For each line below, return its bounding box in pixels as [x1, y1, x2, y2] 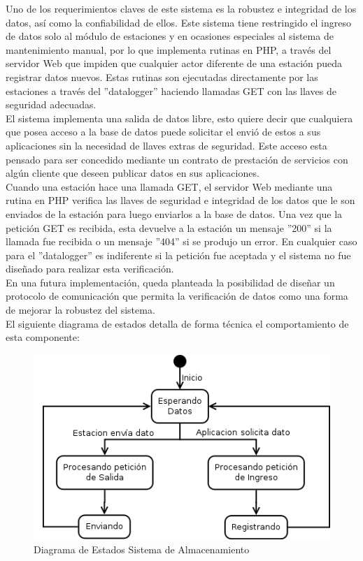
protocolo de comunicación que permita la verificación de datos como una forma [6, 289, 348, 303]
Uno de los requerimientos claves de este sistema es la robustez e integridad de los [6, 1, 357, 15]
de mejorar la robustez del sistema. [6, 303, 155, 317]
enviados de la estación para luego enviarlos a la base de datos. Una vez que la [6, 206, 343, 221]
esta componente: [6, 330, 80, 344]
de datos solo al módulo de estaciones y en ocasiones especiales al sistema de [6, 29, 334, 43]
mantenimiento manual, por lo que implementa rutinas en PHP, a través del [6, 42, 332, 57]
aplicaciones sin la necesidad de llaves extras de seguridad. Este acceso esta [6, 138, 327, 152]
